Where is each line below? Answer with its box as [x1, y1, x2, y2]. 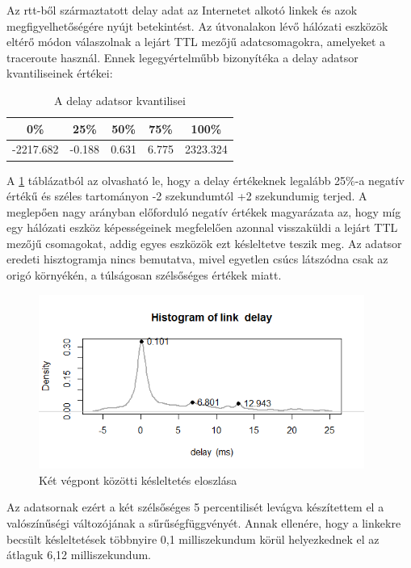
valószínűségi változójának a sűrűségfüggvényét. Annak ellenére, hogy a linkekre [6, 515, 401, 532]
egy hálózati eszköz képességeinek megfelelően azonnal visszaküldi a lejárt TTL [6, 219, 398, 236]
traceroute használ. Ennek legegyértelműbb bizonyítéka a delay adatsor [6, 48, 359, 65]
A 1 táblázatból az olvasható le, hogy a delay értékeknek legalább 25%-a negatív [6, 171, 405, 188]
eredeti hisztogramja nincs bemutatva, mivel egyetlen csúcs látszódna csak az [6, 250, 388, 267]
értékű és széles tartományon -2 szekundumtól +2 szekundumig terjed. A [6, 187, 367, 204]
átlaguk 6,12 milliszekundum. [6, 546, 151, 563]
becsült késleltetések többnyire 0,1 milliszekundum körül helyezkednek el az [6, 530, 380, 547]
